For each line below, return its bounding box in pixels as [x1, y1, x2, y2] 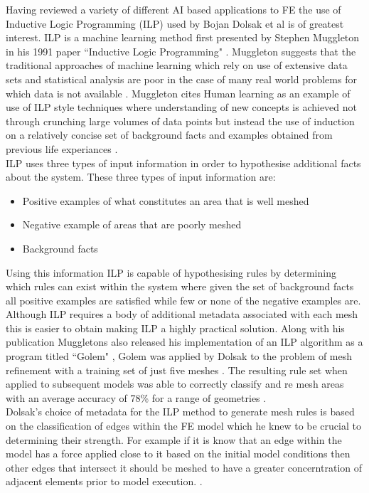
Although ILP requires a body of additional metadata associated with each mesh [6, 307, 358, 322]
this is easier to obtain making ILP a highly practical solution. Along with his [6, 320, 345, 335]
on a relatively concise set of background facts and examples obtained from [6, 127, 333, 142]
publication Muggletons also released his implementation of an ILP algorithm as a [6, 334, 363, 349]
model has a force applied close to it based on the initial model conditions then [6, 446, 351, 461]
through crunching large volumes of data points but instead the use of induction [6, 113, 355, 128]
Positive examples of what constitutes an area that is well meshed [22, 193, 309, 208]
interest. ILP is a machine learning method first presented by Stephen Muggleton [6, 30, 360, 45]
